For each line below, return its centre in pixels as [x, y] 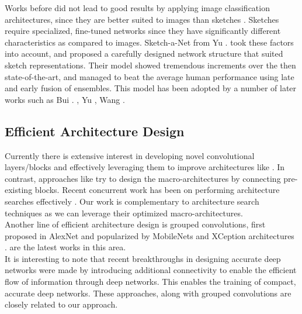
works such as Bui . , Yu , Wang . [65, 99]
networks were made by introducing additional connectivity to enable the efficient [151, 270]
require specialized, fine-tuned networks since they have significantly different [143, 31]
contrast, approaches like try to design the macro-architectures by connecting [143, 178]
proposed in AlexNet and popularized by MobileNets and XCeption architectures [150, 235]
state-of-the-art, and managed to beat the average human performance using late [150, 76]
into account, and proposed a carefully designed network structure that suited [144, 54]
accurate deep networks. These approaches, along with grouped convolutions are [148, 293]
